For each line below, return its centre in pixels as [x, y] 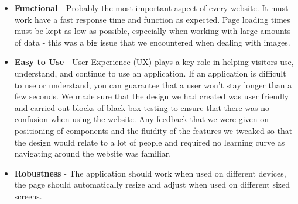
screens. [28, 196]
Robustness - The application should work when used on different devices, [150, 173]
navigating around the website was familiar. [93, 153]
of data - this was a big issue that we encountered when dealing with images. [152, 42]
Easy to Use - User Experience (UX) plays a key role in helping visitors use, [154, 62]
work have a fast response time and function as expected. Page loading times [152, 19]
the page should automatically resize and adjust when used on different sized [152, 184]
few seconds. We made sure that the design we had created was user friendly [152, 96]
